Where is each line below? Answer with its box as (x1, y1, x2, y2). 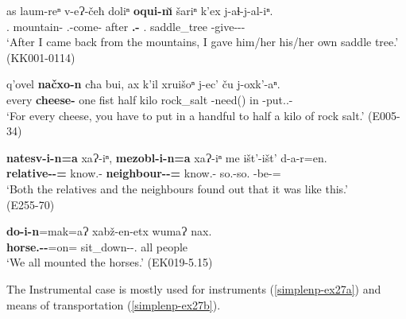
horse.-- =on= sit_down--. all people (6, 238, 188, 255)
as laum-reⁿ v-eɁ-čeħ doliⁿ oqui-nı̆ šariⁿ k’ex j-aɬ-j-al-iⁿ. (6, 2, 273, 18)
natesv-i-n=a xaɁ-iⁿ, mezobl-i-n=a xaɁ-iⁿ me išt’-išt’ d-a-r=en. (6, 149, 327, 165)
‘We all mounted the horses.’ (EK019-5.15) (6, 254, 213, 270)
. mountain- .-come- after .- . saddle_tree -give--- (6, 18, 246, 34)
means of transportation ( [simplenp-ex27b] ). (6, 296, 221, 313)
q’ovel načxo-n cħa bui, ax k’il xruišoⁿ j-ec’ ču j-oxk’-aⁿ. (6, 76, 280, 92)
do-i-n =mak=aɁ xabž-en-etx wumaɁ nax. (6, 223, 212, 239)
